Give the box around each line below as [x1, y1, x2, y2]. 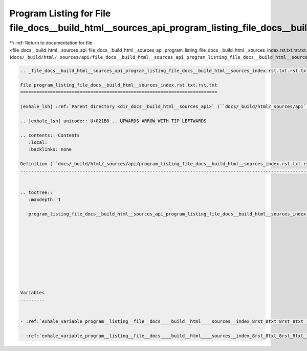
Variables [20, 290, 45, 296]
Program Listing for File [9, 8, 111, 19]
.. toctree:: [20, 189, 53, 195]
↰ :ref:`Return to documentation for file [9, 40, 93, 46]
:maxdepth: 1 [28, 197, 61, 203]
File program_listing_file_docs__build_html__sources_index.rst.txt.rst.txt [20, 82, 217, 88]
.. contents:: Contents [20, 132, 80, 138]
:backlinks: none [28, 146, 72, 152]
